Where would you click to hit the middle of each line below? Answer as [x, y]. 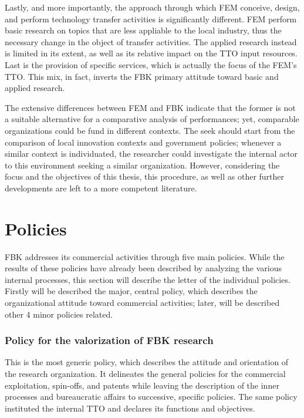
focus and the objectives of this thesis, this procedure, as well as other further [145, 176]
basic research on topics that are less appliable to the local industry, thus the [143, 30]
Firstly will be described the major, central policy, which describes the [131, 291]
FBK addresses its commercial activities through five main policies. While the [145, 256]
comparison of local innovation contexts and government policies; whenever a [143, 142]
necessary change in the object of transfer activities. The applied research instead [151, 41]
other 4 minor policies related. [59, 314]
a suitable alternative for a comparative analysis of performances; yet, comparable [152, 119]
